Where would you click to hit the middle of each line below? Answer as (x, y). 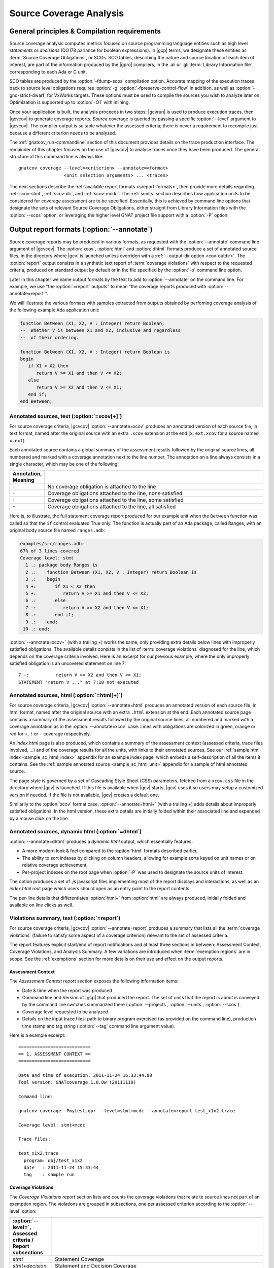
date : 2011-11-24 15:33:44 (61, 1167)
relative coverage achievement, (55, 865)
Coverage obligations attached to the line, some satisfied (115, 500)
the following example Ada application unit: (55, 310)
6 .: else (46, 601)
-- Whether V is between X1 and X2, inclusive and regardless (100, 330)
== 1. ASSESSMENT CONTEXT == (55, 1054)
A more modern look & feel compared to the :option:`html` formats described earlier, (110, 851)
